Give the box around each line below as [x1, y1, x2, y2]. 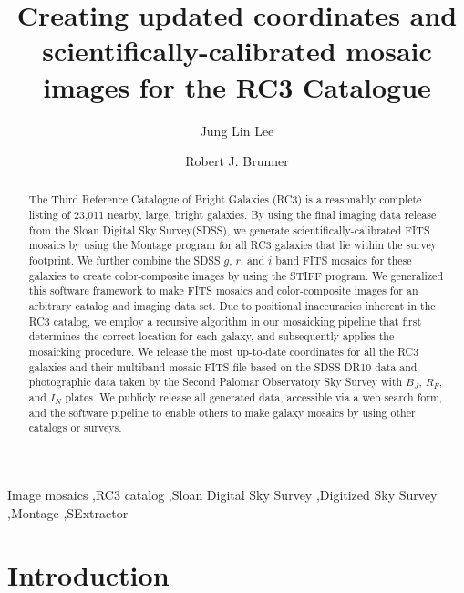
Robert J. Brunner [185, 151, 289, 171]
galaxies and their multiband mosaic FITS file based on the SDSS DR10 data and [28, 359, 418, 374]
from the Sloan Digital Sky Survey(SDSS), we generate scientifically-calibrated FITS [28, 222, 430, 237]
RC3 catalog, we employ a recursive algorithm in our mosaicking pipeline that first [28, 313, 422, 328]
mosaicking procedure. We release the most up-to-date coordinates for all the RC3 [28, 344, 419, 359]
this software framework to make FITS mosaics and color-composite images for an [28, 283, 418, 298]
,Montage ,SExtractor [7, 503, 129, 522]
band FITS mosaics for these [275, 253, 412, 268]
